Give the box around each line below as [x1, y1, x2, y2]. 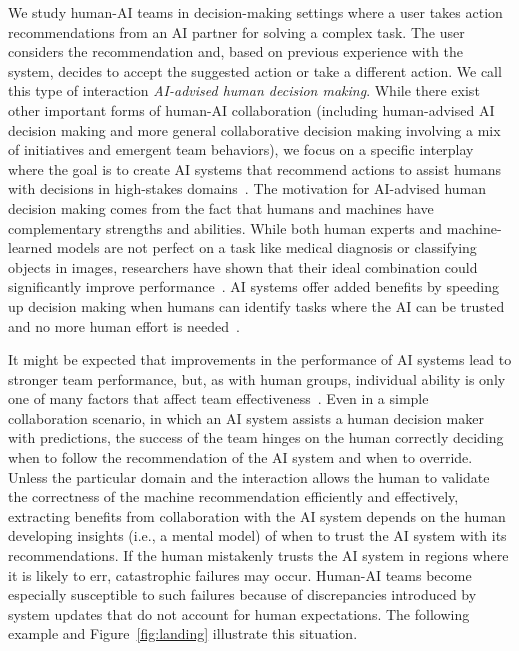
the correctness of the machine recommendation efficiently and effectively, [8, 486, 459, 507]
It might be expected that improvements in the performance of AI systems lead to [8, 349, 512, 370]
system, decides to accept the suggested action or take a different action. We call [8, 60, 502, 81]
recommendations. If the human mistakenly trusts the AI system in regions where [8, 545, 509, 566]
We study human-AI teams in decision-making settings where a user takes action [8, 2, 503, 22]
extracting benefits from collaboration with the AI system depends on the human [8, 505, 506, 526]
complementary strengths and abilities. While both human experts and [8, 217, 443, 238]
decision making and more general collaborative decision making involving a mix [8, 119, 501, 140]
